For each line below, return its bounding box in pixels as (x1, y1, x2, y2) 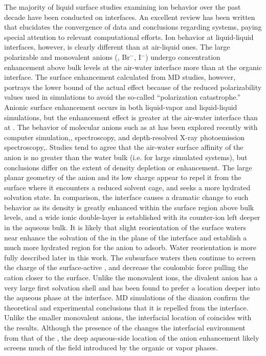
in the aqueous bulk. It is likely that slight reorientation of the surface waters (4, 222, 247, 233)
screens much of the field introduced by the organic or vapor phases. (4, 342, 218, 353)
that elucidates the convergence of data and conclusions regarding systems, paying (4, 21, 262, 32)
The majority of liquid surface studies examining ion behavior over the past (4, 2, 241, 12)
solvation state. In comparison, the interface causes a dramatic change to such (4, 192, 249, 203)
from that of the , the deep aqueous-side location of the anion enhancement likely (4, 332, 259, 343)
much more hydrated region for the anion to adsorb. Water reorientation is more (4, 242, 256, 253)
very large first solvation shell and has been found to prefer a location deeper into (4, 282, 260, 293)
